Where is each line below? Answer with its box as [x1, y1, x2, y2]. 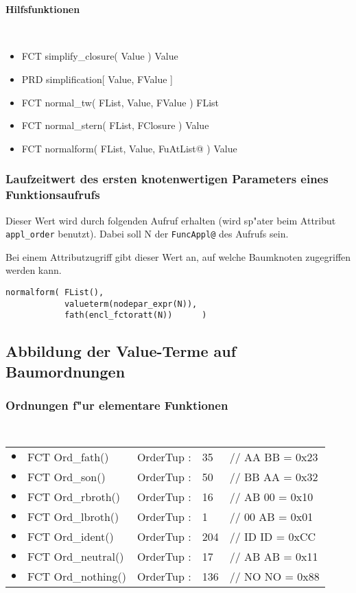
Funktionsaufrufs [5, 186, 100, 203]
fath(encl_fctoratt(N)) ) [64, 310, 207, 321]
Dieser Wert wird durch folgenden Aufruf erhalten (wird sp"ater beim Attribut [5, 213, 336, 227]
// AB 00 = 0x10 [229, 489, 313, 505]
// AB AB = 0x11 [229, 548, 318, 565]
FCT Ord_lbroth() [27, 509, 119, 525]
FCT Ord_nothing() [27, 568, 126, 585]
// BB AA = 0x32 [229, 469, 318, 485]
